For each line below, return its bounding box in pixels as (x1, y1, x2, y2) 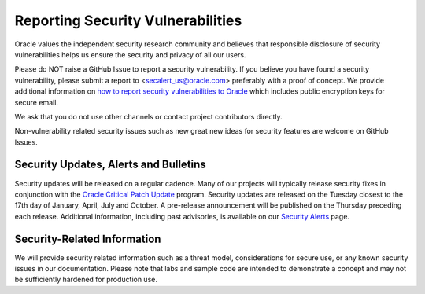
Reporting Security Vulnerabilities (14, 12, 242, 29)
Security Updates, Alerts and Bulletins (14, 158, 206, 171)
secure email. (14, 97, 59, 107)
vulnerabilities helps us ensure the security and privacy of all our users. (14, 50, 246, 59)
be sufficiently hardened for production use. (14, 275, 157, 285)
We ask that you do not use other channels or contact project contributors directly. (14, 112, 283, 121)
